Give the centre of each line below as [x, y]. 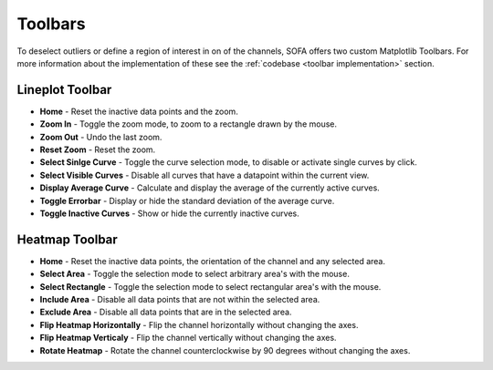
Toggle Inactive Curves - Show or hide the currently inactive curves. [170, 213]
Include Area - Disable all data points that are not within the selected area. [180, 300]
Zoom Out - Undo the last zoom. [101, 137]
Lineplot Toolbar [64, 90]
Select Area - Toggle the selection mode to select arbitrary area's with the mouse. [195, 274]
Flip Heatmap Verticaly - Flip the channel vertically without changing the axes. [188, 338]
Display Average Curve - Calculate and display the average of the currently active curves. [210, 188]
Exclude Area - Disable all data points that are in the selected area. [166, 312]
